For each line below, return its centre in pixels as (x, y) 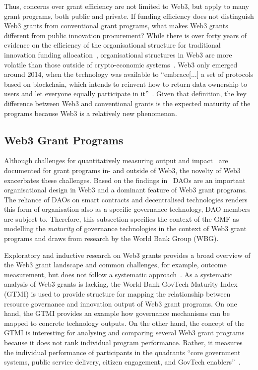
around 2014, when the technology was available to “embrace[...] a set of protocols (129, 74)
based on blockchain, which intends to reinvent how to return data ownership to (126, 84)
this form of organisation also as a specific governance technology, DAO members (127, 209)
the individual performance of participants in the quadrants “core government (122, 352)
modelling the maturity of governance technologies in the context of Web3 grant (125, 228)
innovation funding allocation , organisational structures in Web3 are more (118, 54)
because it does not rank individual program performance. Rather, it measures (123, 342)
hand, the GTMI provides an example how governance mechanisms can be (117, 313)
